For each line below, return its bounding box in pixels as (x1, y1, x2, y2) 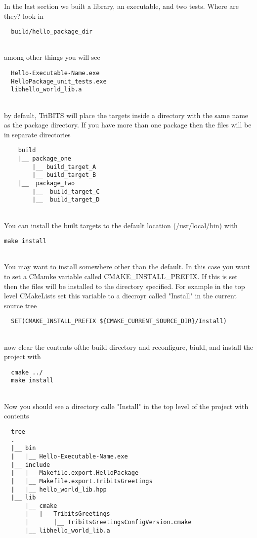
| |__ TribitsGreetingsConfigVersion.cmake (25, 519, 192, 526)
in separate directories (4, 129, 71, 139)
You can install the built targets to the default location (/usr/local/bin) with (4, 220, 238, 230)
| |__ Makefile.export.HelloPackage (11, 469, 139, 477)
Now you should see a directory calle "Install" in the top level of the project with (4, 401, 249, 411)
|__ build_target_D (32, 196, 100, 204)
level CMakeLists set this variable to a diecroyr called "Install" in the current (4, 290, 237, 301)
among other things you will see (4, 52, 100, 62)
